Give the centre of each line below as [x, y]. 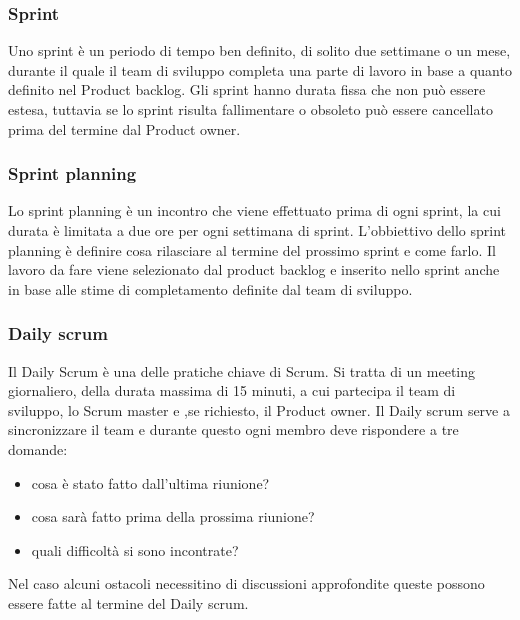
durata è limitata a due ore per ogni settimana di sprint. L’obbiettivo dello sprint [257, 230]
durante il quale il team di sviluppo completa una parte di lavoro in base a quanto [260, 69]
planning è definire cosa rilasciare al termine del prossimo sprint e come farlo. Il [252, 249]
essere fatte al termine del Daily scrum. [128, 602]
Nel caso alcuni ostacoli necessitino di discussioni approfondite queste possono [246, 583]
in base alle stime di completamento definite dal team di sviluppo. [210, 288]
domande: [38, 448]
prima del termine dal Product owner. [124, 128]
